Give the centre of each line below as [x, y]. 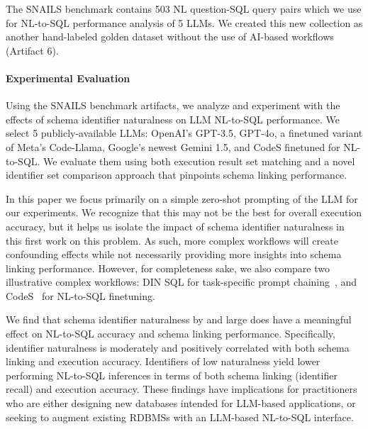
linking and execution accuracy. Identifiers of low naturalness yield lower [163, 361]
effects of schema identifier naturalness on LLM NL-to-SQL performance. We [173, 119]
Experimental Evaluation [68, 78]
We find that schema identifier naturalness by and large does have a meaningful [179, 319]
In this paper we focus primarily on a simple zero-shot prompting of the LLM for [182, 198]
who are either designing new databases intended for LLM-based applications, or [181, 403]
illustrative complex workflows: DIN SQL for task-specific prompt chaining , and [182, 282]
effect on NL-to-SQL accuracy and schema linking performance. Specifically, [171, 334]
